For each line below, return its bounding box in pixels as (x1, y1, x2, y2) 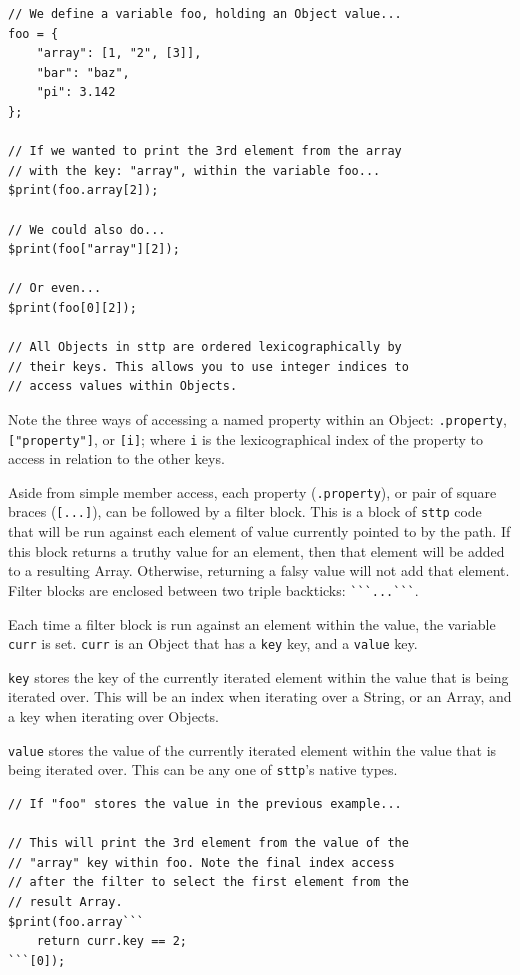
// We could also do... (8, 222, 166, 237)
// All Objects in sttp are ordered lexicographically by (8, 340, 402, 355)
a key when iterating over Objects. (8, 706, 219, 727)
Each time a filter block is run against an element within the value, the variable (8, 613, 496, 634)
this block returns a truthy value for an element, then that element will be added (8, 540, 505, 561)
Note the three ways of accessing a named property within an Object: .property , (8, 408, 507, 429)
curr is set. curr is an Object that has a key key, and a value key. (8, 633, 418, 654)
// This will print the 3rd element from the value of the (8, 836, 409, 851)
